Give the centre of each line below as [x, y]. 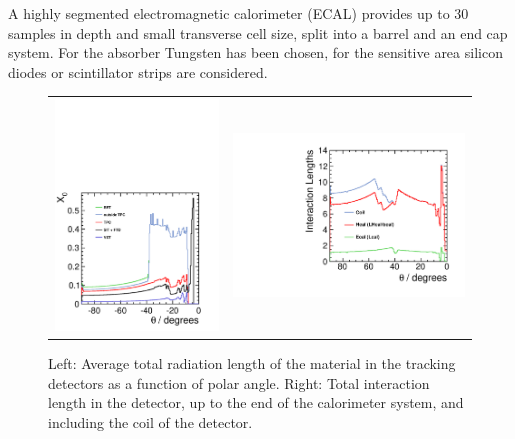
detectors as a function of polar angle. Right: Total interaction [239, 382]
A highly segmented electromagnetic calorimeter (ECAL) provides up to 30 [238, 13]
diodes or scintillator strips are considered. [138, 71]
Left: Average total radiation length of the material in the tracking [252, 363]
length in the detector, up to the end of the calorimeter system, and [256, 402]
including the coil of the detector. [150, 422]
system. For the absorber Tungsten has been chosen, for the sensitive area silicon [255, 52]
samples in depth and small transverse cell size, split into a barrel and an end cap [258, 32]
